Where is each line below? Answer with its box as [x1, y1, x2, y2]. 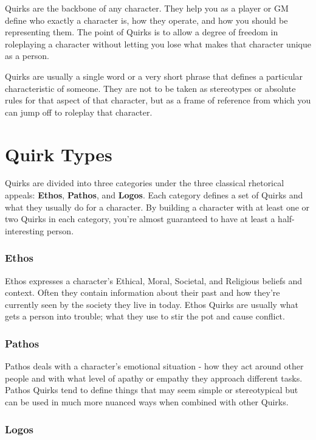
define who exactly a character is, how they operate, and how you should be [5, 13, 288, 26]
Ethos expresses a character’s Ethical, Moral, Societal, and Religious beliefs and [5, 274, 302, 287]
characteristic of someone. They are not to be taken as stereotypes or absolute [5, 82, 296, 94]
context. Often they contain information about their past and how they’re [5, 286, 280, 299]
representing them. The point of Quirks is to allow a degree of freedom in [5, 26, 278, 38]
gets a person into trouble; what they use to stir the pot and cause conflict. [5, 310, 285, 323]
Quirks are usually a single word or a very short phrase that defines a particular [5, 69, 303, 82]
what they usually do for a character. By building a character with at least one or [5, 200, 310, 213]
